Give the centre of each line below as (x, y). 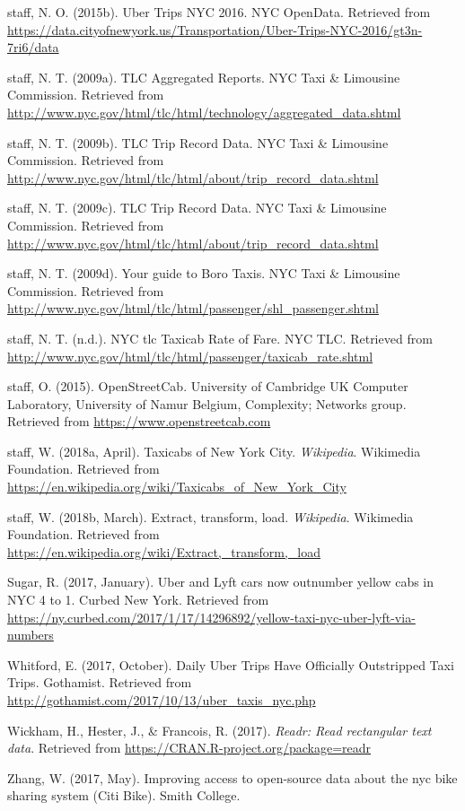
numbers (31, 635)
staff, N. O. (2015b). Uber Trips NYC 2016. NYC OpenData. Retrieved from (219, 12)
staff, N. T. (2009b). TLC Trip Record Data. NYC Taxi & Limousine (198, 142)
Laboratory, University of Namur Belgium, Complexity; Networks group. (207, 403)
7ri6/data (33, 47)
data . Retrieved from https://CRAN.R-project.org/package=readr (189, 748)
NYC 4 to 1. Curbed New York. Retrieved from (138, 600)
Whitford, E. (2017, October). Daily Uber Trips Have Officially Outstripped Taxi (231, 664)
